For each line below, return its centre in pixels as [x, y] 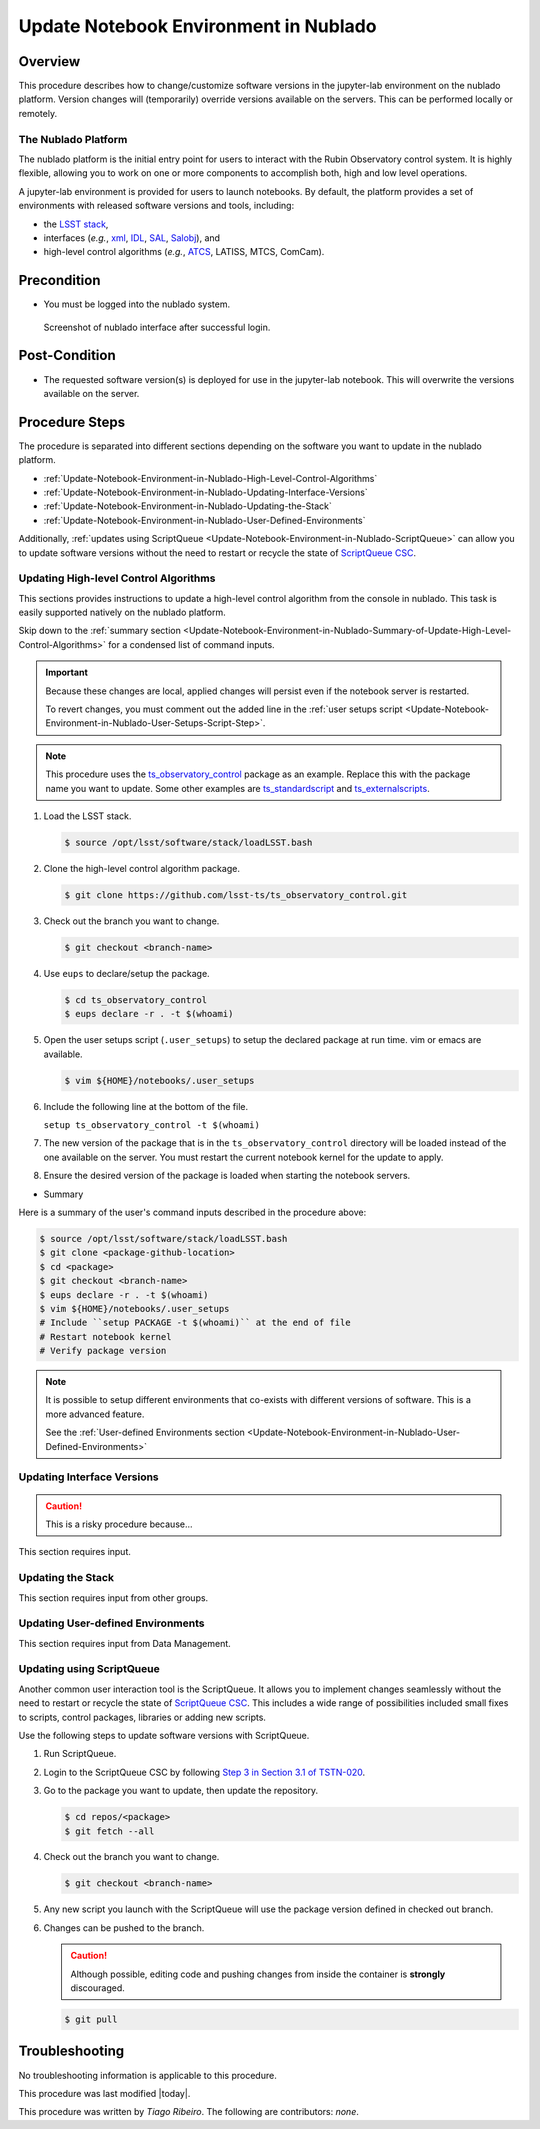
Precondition [59, 280]
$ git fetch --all [109, 1831]
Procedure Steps [71, 421]
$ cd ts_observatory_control [136, 999]
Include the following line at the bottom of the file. [146, 1106]
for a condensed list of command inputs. [191, 644]
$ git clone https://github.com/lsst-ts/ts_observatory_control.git [236, 894]
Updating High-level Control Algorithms [117, 578]
